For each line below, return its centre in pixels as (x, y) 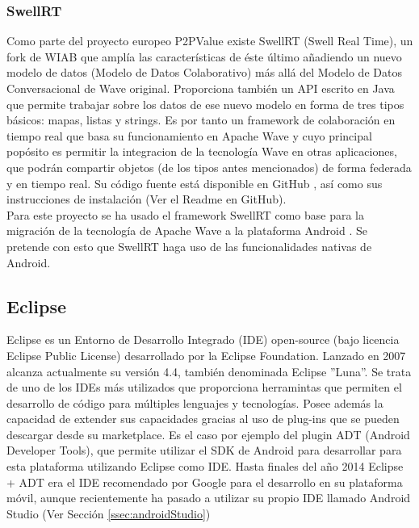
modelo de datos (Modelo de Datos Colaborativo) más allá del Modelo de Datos (204, 72)
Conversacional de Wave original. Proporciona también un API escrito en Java (201, 88)
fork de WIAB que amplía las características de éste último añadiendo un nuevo (204, 56)
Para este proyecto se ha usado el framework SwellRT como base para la (185, 214)
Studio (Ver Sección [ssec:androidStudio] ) (109, 513)
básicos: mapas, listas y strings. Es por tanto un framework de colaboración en (201, 120)
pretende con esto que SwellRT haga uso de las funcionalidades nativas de (189, 246)
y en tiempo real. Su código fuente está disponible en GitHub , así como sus (195, 183)
